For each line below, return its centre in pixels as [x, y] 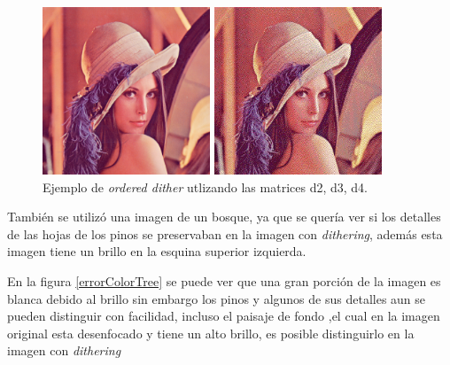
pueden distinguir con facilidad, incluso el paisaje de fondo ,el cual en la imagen [224, 316]
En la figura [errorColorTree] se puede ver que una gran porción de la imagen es [224, 280]
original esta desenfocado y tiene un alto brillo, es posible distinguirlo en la [211, 333]
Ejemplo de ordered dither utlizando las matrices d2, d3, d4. [205, 186]
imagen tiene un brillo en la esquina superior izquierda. [157, 251]
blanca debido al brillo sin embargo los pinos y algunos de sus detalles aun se [217, 298]
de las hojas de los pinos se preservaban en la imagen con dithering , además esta [225, 233]
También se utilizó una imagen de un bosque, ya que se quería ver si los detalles [224, 217]
